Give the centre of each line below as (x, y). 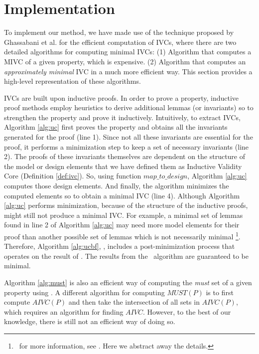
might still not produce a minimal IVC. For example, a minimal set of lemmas (124, 215)
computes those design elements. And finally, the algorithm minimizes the (117, 186)
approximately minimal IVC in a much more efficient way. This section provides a (128, 71)
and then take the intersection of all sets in (134, 302)
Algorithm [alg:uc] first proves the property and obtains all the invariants (116, 127)
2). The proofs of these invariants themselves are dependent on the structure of (125, 156)
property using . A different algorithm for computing (84, 292)
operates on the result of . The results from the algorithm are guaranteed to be (126, 256)
